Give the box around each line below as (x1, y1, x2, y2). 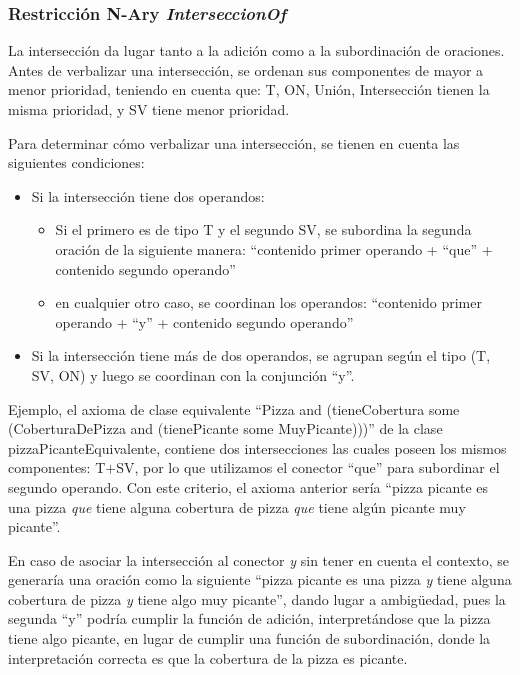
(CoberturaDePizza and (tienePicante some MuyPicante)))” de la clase (8, 418, 443, 439)
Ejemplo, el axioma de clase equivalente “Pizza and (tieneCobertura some (8, 398, 460, 419)
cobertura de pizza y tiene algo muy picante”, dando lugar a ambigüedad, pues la (8, 588, 506, 609)
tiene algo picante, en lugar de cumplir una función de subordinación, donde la (8, 628, 491, 649)
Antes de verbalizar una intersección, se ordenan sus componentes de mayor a (8, 59, 484, 80)
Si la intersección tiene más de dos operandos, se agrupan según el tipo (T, (31, 345, 491, 366)
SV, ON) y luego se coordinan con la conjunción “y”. (31, 364, 355, 385)
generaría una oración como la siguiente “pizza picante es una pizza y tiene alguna (8, 569, 512, 590)
